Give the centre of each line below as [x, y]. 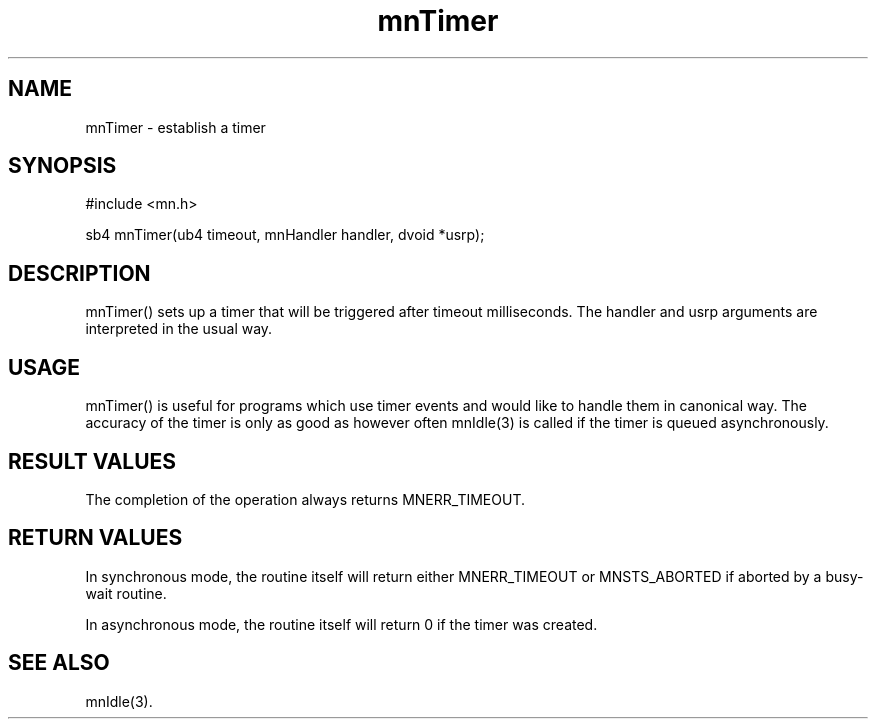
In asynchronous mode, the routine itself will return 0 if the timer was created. [341, 624]
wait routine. [126, 593]
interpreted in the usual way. [179, 329]
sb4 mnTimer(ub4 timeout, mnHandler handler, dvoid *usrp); [285, 235]
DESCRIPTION [79, 273]
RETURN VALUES [95, 538]
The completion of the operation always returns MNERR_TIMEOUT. [305, 499]
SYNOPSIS [62, 166]
